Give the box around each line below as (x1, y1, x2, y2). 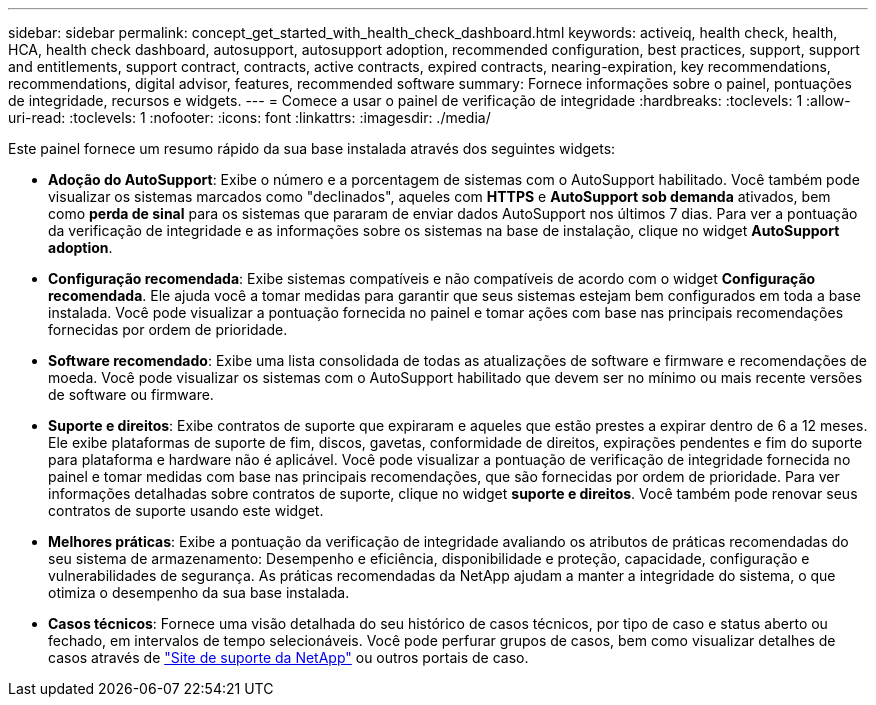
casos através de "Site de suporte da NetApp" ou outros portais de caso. (48, 649, 529, 666)
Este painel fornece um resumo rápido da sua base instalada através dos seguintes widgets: (8, 140, 616, 157)
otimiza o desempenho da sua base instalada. (48, 584, 350, 601)
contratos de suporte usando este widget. (48, 502, 324, 519)
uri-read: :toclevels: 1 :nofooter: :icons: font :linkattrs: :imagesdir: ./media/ (8, 109, 491, 126)
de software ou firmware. (48, 386, 214, 403)
